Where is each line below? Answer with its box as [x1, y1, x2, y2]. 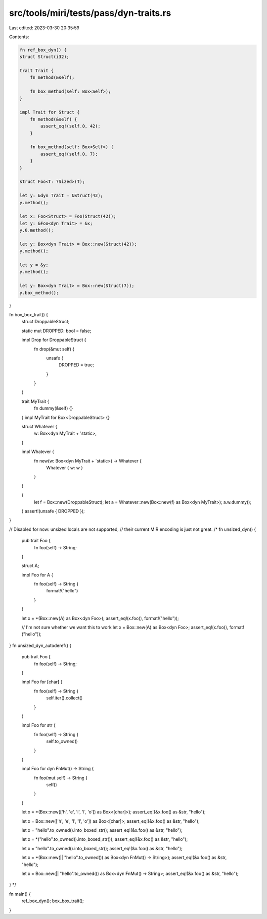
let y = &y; [19, 262, 49, 268]
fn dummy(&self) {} [34, 405, 73, 411]
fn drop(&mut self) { [34, 346, 75, 352]
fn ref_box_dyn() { [19, 47, 67, 53]
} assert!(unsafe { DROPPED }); [21, 508, 85, 514]
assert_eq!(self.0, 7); [40, 151, 98, 157]
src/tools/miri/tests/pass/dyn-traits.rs [9, 7, 172, 18]
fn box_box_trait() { [9, 311, 48, 317]
